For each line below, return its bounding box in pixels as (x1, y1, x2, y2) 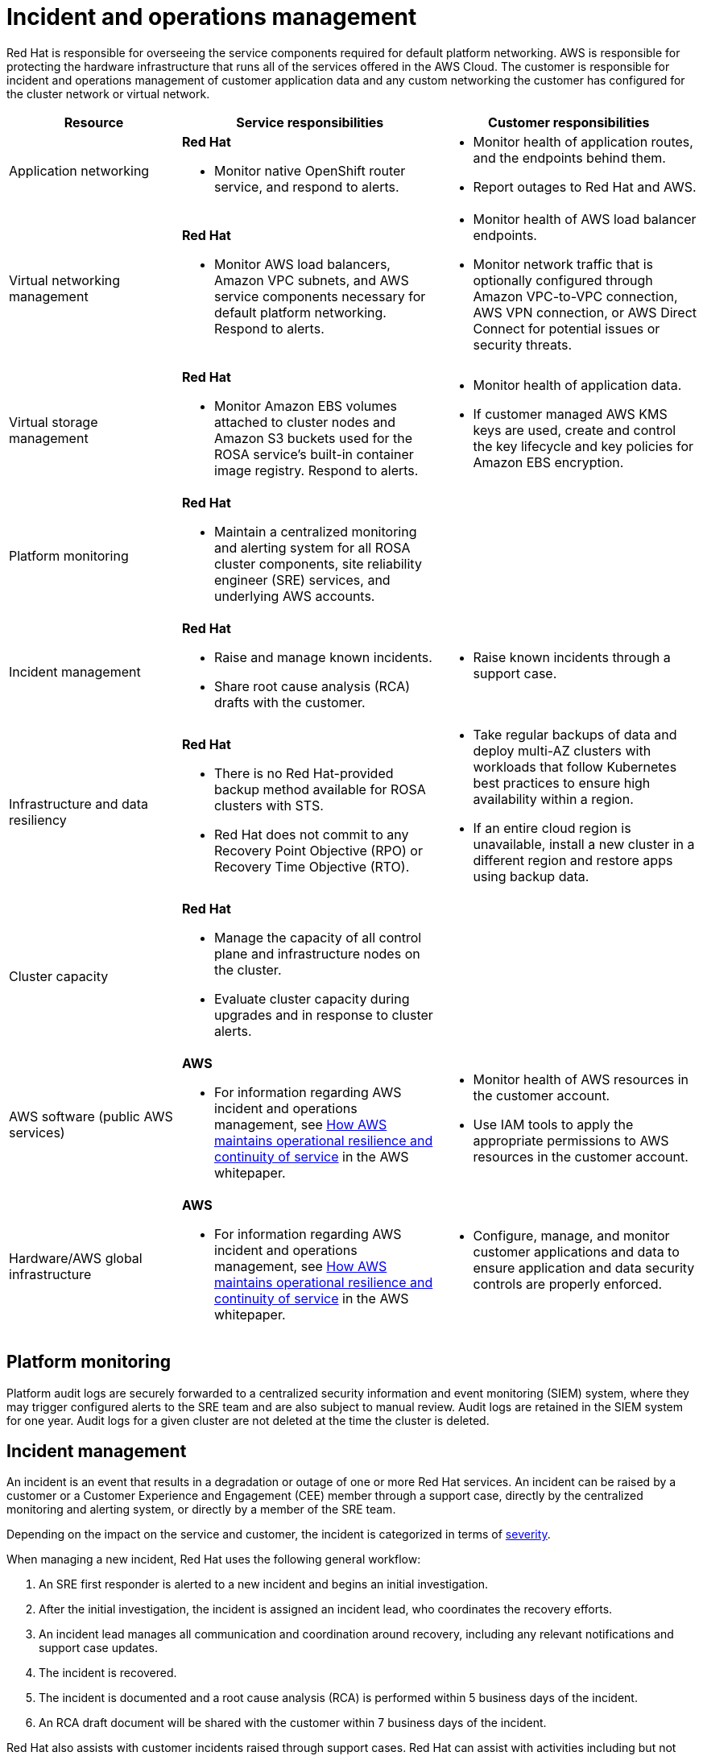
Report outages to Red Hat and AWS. (473, 178, 697, 195)
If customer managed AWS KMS (473, 405, 668, 422)
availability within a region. (473, 790, 634, 807)
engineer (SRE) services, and (214, 571, 391, 588)
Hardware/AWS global (9, 1249, 143, 1266)
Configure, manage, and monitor (473, 1227, 670, 1244)
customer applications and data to (473, 1243, 680, 1260)
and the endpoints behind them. (473, 149, 666, 166)
